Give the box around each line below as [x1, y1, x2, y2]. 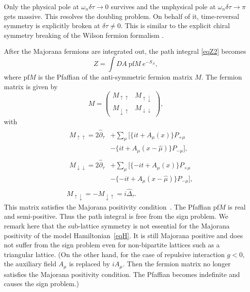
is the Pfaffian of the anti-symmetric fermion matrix [38, 71, 193, 81]
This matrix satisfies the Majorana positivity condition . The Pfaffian [4, 201, 211, 211]
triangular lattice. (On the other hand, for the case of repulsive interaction [4, 249, 225, 259]
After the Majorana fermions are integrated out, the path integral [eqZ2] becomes [4, 46, 246, 56]
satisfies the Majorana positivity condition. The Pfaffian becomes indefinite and [4, 269, 240, 279]
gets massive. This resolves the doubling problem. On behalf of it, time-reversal [4, 11, 239, 21]
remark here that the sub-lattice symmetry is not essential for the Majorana [4, 221, 230, 230]
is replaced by [69, 259, 110, 269]
